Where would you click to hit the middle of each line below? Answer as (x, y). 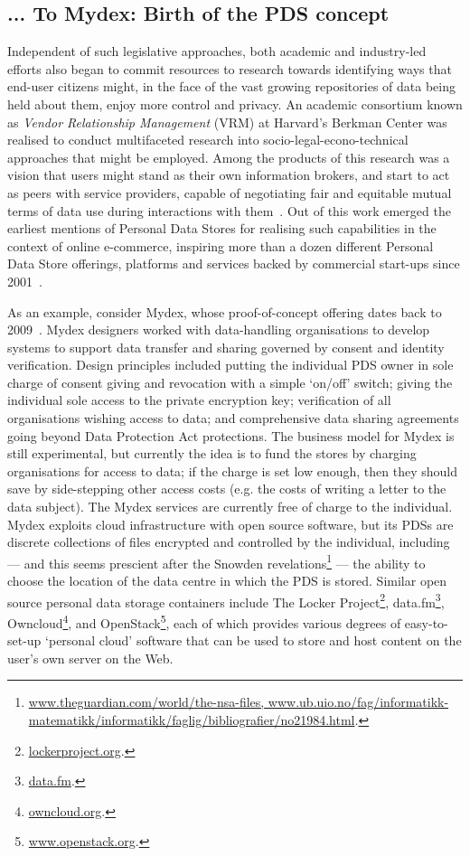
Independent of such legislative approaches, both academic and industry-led (217, 51)
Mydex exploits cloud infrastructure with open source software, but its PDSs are (230, 524)
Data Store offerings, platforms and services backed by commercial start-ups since (234, 263)
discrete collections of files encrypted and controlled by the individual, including (229, 542)
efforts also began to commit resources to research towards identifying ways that (230, 68)
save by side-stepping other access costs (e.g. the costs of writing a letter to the (227, 489)
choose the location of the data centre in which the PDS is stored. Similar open (227, 581)
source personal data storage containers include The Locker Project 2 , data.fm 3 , (226, 600)
